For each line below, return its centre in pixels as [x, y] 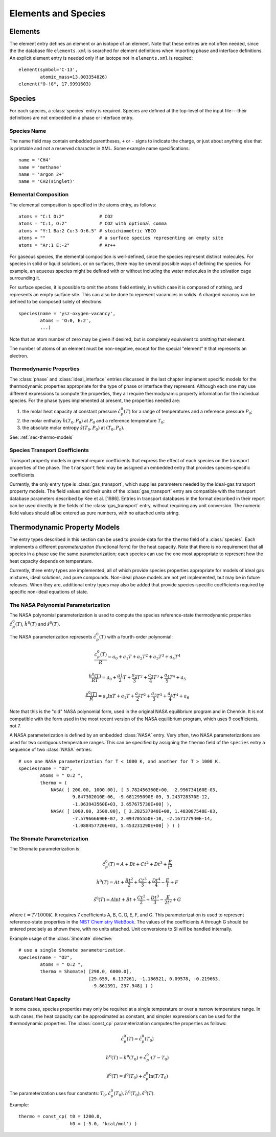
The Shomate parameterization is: [45, 849]
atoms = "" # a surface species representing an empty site [121, 238]
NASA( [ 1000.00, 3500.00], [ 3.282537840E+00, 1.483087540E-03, [134, 811]
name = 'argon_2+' [42, 174]
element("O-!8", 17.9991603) [55, 84]
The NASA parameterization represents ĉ [53, 637]
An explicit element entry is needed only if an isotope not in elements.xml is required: [101, 58]
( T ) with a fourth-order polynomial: [136, 637]
